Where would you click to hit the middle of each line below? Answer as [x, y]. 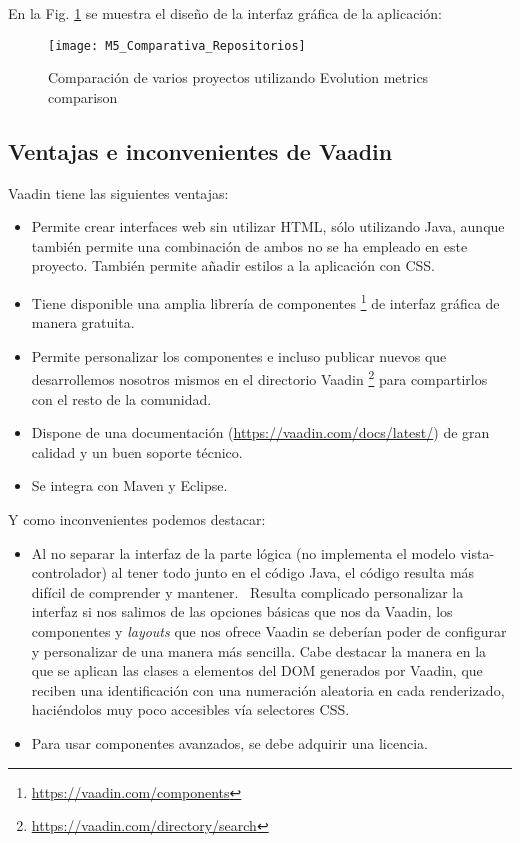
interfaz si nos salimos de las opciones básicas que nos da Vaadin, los [242, 611]
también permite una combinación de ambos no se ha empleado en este [249, 245]
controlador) [69, 572]
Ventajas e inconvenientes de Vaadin [200, 150]
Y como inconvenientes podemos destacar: [137, 519]
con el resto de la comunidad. [121, 398]
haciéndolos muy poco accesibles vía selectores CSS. [190, 709]
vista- [477, 552]
